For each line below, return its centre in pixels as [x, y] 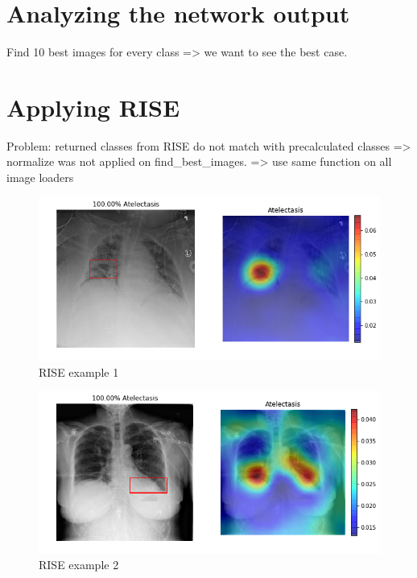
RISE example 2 [79, 565]
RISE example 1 [79, 372]
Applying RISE [93, 107]
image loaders [40, 178]
